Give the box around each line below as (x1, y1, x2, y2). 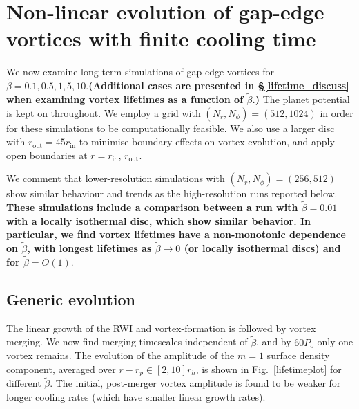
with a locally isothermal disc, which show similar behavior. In (6, 213, 311, 228)
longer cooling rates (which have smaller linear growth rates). (6, 390, 266, 403)
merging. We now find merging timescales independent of (6, 334, 248, 349)
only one (317, 334, 353, 349)
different (6, 376, 41, 390)
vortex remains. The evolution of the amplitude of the (6, 348, 235, 363)
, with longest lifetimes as (27, 241, 152, 255)
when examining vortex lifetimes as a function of (6, 91, 244, 106)
